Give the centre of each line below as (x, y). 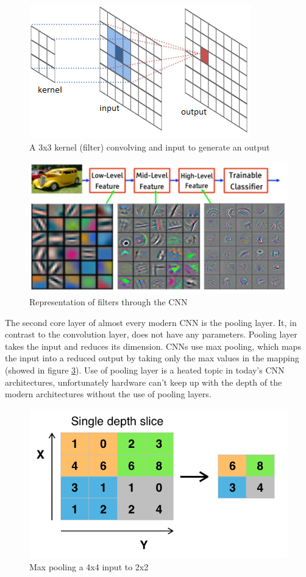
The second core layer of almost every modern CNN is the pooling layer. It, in (151, 322)
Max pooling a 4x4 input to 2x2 (89, 566)
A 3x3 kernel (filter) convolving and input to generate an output (150, 147)
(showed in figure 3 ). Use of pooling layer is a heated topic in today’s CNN (145, 370)
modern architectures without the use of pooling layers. (108, 394)
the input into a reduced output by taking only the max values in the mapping (152, 358)
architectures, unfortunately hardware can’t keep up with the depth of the (144, 382)
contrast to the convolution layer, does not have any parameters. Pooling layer (151, 334)
